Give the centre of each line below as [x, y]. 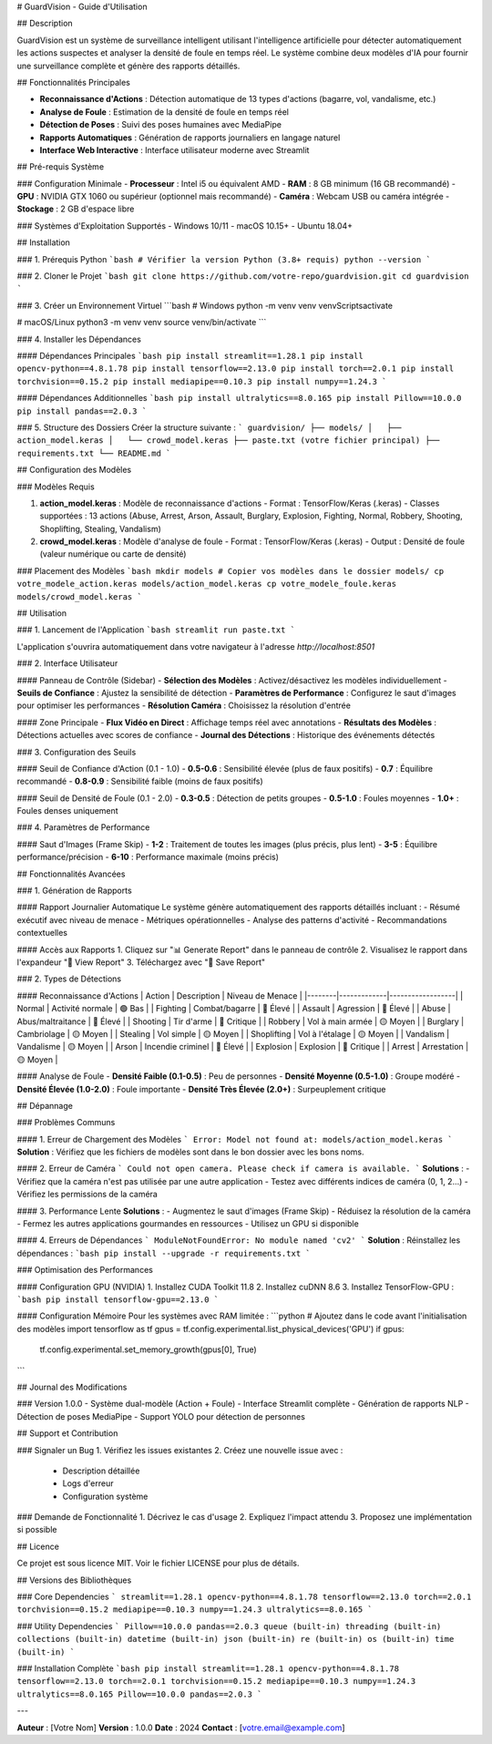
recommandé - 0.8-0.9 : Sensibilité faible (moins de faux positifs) [140, 781]
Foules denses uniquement [67, 811]
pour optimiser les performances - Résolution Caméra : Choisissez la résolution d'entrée [184, 705]
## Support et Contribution [67, 1433]
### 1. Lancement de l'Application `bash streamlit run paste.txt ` [156, 630]
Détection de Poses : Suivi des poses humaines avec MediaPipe [161, 125]
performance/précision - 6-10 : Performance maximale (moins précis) [148, 857]
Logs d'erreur [88, 1483]
